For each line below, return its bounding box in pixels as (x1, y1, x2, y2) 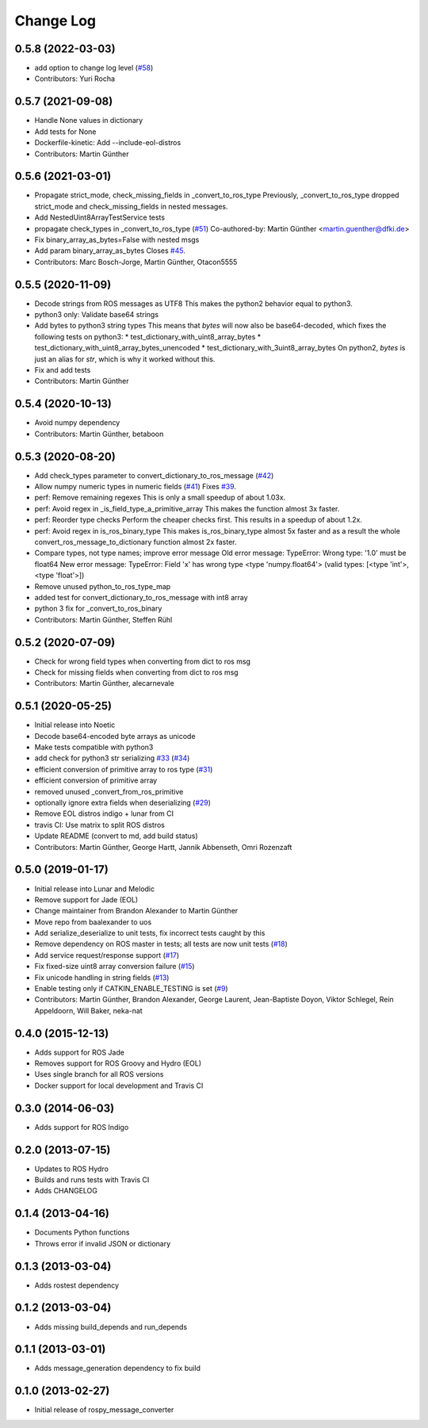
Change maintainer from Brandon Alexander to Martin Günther (34, 906, 239, 916)
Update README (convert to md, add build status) (34, 831, 198, 840)
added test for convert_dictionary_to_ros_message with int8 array (34, 592, 249, 602)
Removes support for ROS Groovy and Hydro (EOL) (34, 1059, 202, 1068)
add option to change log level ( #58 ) (34, 63, 154, 73)
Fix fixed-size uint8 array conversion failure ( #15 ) (34, 962, 195, 971)
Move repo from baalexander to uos (34, 917, 152, 927)
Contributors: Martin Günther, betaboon (34, 429, 164, 438)
